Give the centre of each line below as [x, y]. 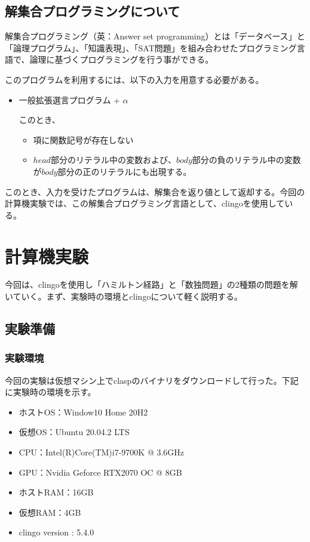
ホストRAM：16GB [56, 492]
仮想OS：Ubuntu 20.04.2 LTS [74, 432]
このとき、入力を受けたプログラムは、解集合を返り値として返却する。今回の [155, 191]
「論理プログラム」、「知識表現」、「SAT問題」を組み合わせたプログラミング [151, 47]
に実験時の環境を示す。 [50, 392]
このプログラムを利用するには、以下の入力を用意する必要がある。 [134, 79]
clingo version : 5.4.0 [56, 532]
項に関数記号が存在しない [83, 139]
